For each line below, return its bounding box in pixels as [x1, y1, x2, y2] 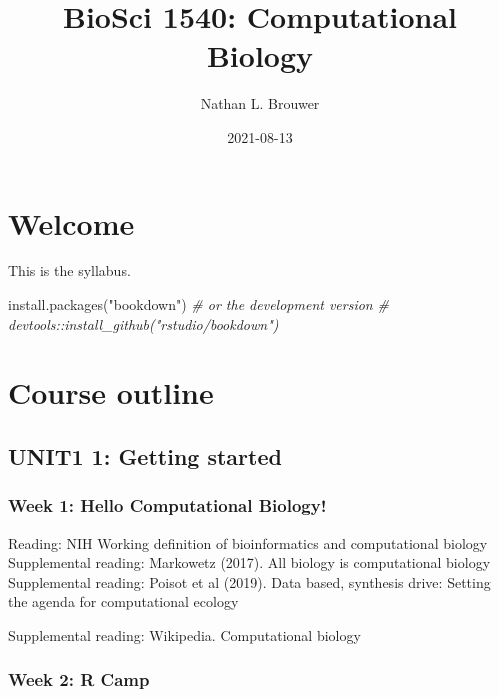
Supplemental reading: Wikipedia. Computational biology [8, 624, 361, 645]
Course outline [8, 372, 214, 413]
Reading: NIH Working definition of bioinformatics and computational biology [8, 532, 488, 553]
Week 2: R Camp [8, 667, 150, 692]
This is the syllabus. [8, 260, 131, 281]
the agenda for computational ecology [8, 591, 239, 612]
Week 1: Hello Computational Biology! [8, 493, 327, 518]
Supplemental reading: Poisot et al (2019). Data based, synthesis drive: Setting [8, 571, 491, 592]
